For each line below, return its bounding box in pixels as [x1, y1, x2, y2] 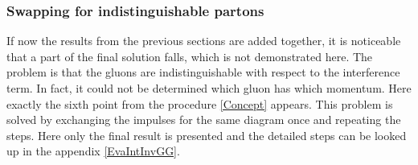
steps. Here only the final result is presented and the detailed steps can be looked [6, 126, 407, 143]
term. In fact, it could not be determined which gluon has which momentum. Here [6, 80, 412, 96]
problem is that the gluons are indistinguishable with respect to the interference [6, 64, 400, 80]
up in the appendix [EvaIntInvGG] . [6, 142, 180, 159]
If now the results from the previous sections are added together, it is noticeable [6, 32, 401, 49]
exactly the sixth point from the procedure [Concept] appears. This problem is [6, 95, 393, 112]
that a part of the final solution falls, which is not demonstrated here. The [6, 47, 373, 64]
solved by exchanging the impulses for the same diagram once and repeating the [6, 111, 401, 128]
